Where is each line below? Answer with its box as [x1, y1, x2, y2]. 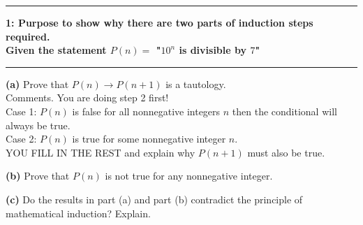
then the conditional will [232, 103, 337, 118]
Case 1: [6, 103, 37, 118]
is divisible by [179, 43, 247, 57]
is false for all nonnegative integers [72, 103, 221, 118]
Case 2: [6, 131, 37, 146]
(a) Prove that [6, 76, 69, 91]
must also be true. [247, 145, 325, 159]
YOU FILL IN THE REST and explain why [6, 145, 195, 159]
